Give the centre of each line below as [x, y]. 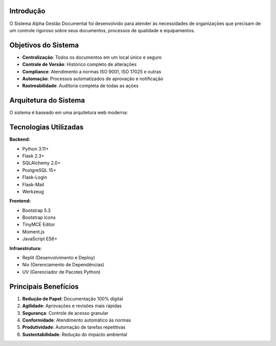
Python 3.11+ [36, 149]
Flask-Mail [33, 184]
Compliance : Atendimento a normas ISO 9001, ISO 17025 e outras [92, 71]
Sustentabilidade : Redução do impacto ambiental [75, 334]
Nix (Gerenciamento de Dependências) [63, 265]
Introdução [27, 11]
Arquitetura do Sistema [47, 100]
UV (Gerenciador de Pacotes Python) [61, 272]
